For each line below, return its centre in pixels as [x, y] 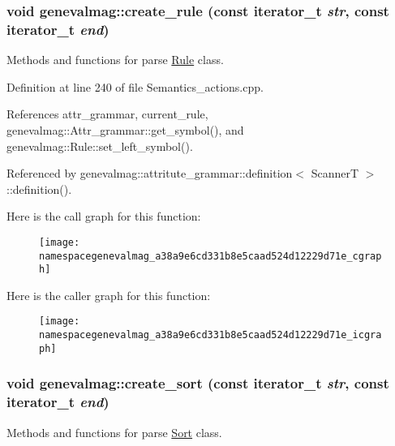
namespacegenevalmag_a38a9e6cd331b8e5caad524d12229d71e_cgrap [210, 256]
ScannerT [335, 173]
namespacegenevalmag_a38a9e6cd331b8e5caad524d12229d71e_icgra [210, 335]
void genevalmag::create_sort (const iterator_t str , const [198, 383]
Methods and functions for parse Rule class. [115, 60]
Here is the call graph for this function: [104, 216]
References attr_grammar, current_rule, [107, 114]
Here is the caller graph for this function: [109, 295]
